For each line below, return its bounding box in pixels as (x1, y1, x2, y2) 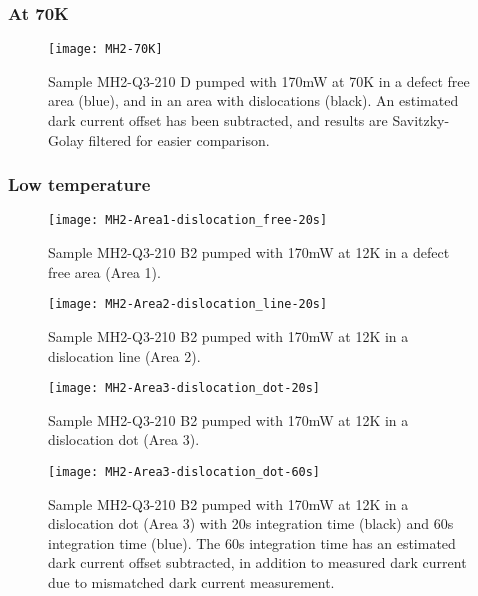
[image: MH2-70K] (48, 42, 163, 57)
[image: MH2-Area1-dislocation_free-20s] (48, 213, 328, 228)
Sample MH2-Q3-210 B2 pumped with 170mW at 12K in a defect (48, 242, 450, 263)
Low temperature (8, 172, 151, 197)
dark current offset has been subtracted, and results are (48, 110, 388, 131)
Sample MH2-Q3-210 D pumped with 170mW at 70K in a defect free (48, 70, 470, 91)
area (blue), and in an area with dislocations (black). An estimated (48, 90, 459, 111)
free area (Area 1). (48, 261, 161, 282)
